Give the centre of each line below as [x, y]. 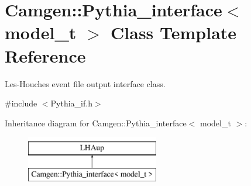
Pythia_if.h [71, 103]
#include [21, 103]
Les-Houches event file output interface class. [85, 83]
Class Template [174, 32]
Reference [45, 55]
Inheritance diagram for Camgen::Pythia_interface [96, 123]
